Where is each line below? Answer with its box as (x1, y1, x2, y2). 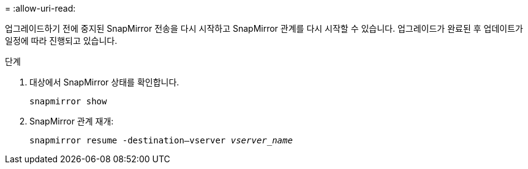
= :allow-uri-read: (5, 3, 76, 13)
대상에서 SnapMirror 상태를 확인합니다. (29, 77, 179, 87)
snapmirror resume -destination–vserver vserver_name (29, 135, 293, 145)
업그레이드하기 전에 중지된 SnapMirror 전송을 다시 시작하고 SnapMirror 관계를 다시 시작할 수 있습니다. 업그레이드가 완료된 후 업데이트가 (5, 23, 523, 34)
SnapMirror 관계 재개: (29, 116, 114, 126)
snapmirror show (29, 96, 107, 106)
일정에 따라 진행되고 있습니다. (5, 35, 118, 46)
